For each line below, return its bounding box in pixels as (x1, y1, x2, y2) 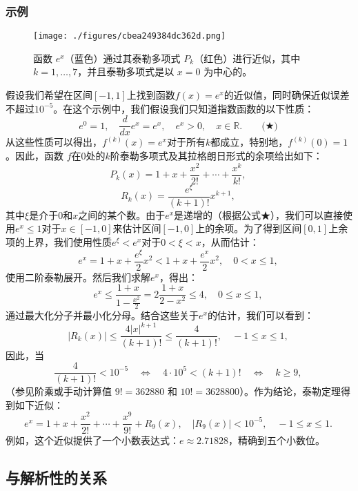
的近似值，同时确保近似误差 (223, 88, 350, 102)
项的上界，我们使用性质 (6, 234, 112, 249)
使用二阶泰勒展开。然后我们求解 (6, 269, 150, 284)
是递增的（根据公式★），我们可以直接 (174, 207, 344, 222)
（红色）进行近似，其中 (194, 50, 301, 65)
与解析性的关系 (6, 466, 107, 488)
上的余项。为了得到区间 (195, 221, 302, 235)
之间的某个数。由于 (78, 207, 166, 222)
